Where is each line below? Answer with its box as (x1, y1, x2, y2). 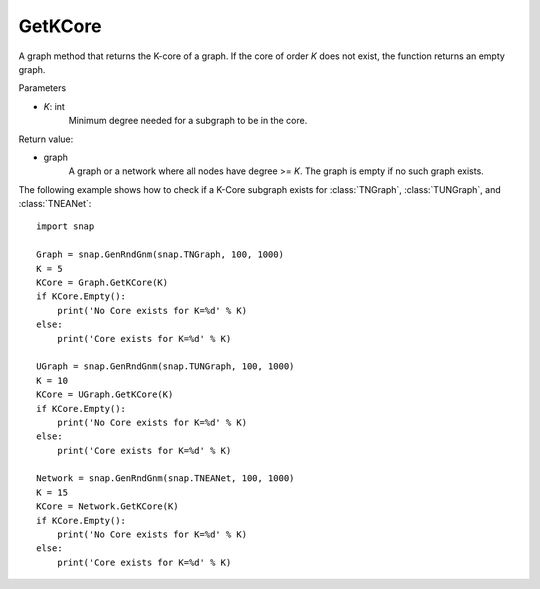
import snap (36, 221, 95, 232)
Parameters (18, 82, 67, 94)
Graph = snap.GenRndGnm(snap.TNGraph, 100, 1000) (36, 249, 285, 260)
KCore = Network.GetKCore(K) (36, 501, 179, 512)
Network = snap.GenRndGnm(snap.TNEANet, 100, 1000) (36, 473, 295, 484)
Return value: (18, 133, 74, 145)
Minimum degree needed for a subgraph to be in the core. (68, 115, 308, 127)
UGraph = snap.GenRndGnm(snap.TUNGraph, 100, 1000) (36, 361, 295, 372)
